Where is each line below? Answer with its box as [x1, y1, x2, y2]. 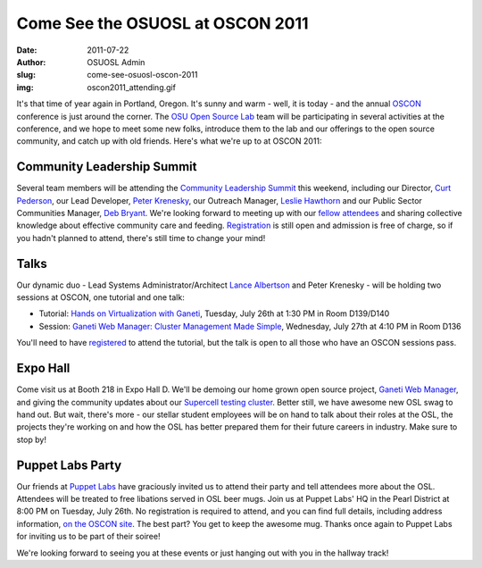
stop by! [16, 434, 46, 445]
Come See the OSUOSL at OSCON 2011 [16, 13, 309, 33]
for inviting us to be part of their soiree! [16, 531, 161, 542]
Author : [16, 56, 46, 67]
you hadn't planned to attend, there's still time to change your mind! [16, 232, 266, 243]
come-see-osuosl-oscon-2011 [87, 70, 198, 80]
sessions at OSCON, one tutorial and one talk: [16, 292, 185, 303]
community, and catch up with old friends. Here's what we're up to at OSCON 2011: [16, 136, 322, 146]
